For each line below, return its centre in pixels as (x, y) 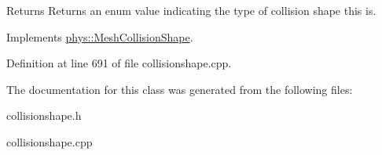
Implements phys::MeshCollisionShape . (100, 36)
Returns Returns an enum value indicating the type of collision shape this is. (191, 10)
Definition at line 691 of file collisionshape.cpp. (119, 63)
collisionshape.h (44, 115)
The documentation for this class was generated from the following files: (180, 89)
